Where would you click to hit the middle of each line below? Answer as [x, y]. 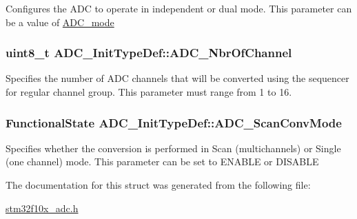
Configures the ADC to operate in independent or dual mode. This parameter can [179, 8]
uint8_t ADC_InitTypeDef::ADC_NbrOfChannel [149, 53]
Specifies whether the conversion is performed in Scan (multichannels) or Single [173, 148]
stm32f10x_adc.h [42, 208]
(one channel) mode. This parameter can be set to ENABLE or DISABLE [162, 161]
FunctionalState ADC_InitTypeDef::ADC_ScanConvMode [174, 122]
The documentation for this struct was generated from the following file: [158, 185]
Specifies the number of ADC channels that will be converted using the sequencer [177, 78]
